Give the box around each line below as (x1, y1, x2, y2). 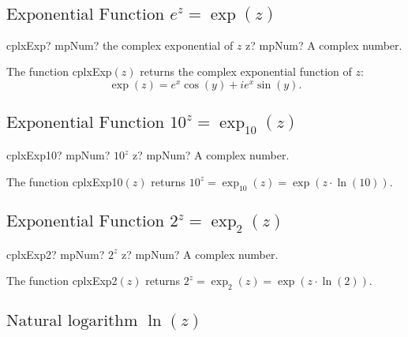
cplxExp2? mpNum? (6, 245, 105, 262)
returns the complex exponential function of (140, 63, 352, 80)
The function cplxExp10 (6, 173, 123, 189)
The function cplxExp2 (6, 272, 118, 289)
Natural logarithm (6, 312, 138, 329)
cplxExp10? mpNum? (6, 147, 110, 163)
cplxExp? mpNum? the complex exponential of (6, 36, 234, 53)
